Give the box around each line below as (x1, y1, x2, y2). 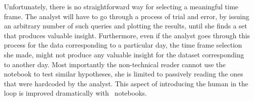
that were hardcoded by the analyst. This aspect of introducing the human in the (4, 78, 248, 88)
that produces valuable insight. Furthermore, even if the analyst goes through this (4, 30, 250, 40)
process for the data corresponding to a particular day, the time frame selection (4, 40, 242, 50)
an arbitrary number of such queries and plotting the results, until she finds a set (4, 21, 248, 31)
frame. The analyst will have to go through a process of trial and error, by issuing (4, 11, 250, 21)
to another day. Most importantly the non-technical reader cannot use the (4, 59, 226, 69)
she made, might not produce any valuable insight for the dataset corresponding (4, 49, 244, 59)
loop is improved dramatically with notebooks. (4, 88, 147, 98)
